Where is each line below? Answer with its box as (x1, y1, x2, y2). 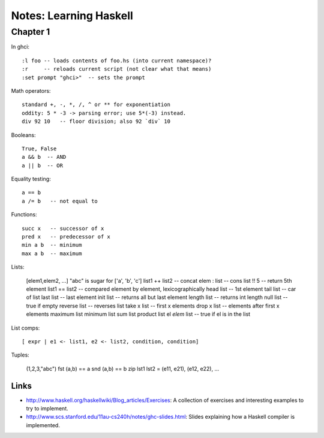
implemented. (26, 421, 60, 428)
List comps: (11, 324, 40, 331)
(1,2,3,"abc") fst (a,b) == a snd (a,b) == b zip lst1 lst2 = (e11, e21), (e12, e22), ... (26, 365, 220, 372)
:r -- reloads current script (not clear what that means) (22, 66, 212, 73)
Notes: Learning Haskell (11, 9, 133, 22)
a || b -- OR (22, 162, 63, 169)
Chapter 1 (11, 26, 50, 37)
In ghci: (11, 43, 30, 50)
